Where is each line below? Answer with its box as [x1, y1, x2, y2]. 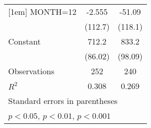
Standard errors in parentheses [8, 95, 118, 106]
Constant [8, 35, 41, 47]
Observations [8, 65, 55, 77]
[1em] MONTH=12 [8, 6, 77, 17]
